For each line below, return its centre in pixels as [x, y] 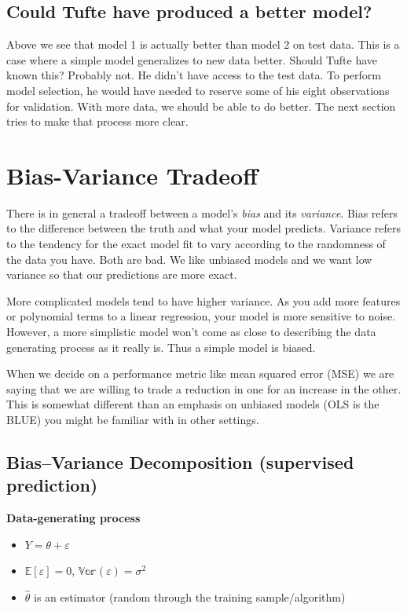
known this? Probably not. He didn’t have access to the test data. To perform [194, 75]
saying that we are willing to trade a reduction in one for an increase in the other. [204, 388]
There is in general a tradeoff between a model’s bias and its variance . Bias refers [202, 212]
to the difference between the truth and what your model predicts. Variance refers [204, 228]
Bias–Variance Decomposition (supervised [180, 462]
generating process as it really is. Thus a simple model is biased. [161, 347]
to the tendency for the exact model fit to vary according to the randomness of [196, 244]
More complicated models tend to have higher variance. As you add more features [203, 300]
